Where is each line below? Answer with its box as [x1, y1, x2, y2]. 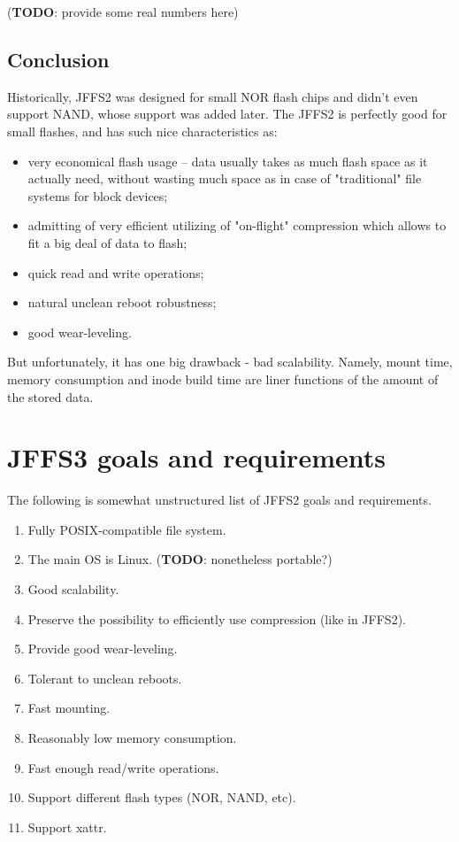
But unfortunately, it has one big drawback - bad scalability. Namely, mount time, [7, 352, 453, 371]
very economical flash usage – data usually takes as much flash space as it [27, 151, 428, 170]
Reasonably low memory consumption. [27, 728, 237, 746]
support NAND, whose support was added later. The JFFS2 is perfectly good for [7, 104, 448, 123]
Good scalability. [27, 580, 119, 599]
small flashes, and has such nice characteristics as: [7, 121, 278, 140]
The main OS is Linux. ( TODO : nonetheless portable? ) [27, 550, 333, 568]
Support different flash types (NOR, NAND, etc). [27, 788, 296, 807]
